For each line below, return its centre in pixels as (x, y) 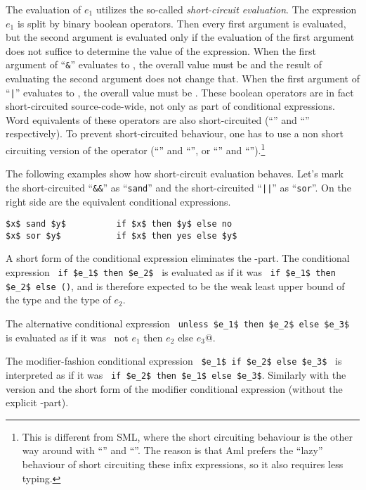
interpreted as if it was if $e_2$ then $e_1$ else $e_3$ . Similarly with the (176, 374)
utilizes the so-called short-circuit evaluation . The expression (226, 9)
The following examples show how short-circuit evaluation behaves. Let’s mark (175, 174)
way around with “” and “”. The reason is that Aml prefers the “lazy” (172, 450)
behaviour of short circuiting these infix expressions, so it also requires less (183, 464)
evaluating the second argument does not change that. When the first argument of (183, 78)
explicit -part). (37, 402)
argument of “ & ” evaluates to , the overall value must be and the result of (164, 64)
